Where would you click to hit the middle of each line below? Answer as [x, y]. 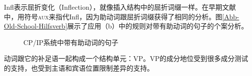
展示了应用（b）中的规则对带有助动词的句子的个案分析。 [158, 26]
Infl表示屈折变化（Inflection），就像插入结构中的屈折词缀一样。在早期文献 [120, 7]
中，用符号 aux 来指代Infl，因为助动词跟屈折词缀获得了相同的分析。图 [113, 16]
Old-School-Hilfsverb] [36, 26]
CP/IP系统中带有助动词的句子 [71, 42]
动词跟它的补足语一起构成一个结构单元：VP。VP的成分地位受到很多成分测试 [126, 58]
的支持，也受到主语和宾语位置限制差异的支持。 [79, 68]
